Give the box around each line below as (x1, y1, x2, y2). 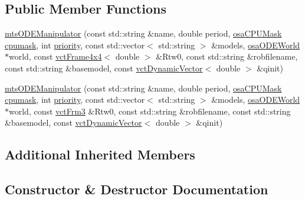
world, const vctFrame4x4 (9, 50, 102, 63)
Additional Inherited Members (5, 145, 195, 164)
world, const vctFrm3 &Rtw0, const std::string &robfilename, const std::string (9, 105, 291, 117)
